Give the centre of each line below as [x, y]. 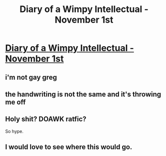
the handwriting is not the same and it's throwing [83, 94]
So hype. [14, 131]
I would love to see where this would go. [69, 147]
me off [15, 102]
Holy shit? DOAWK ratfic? [46, 119]
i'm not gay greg [31, 77]
